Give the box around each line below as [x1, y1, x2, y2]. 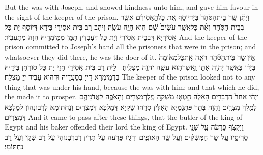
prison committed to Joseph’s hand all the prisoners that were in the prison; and [5, 41, 256, 52]
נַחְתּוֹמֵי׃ [5, 141, 23, 152]
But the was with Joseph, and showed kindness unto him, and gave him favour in [5, 2, 258, 12]
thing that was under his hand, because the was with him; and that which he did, [5, 81, 259, 92]
